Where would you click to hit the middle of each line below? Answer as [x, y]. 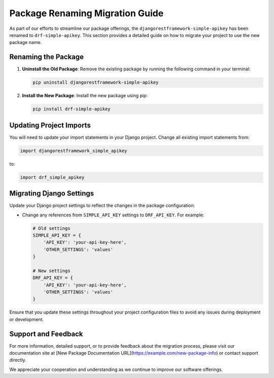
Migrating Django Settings [52, 193]
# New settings [52, 271]
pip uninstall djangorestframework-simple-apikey [96, 83]
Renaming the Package [46, 57]
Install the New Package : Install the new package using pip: [85, 96]
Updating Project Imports [50, 125]
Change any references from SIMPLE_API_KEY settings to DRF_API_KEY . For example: [113, 215]
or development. [27, 319]
